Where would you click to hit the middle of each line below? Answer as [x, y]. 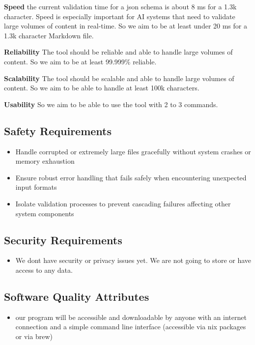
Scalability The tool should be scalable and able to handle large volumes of [119, 78]
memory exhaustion [45, 161]
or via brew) [34, 336]
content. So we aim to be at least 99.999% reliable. [80, 61]
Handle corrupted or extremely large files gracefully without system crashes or [133, 151]
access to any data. [44, 270]
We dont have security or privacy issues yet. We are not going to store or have [133, 260]
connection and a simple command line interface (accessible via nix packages [131, 327]
